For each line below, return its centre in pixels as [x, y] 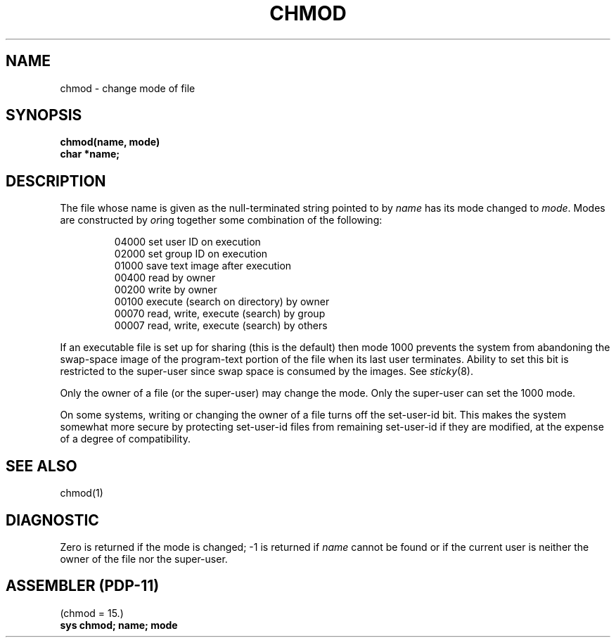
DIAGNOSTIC [52, 520]
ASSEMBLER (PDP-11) [83, 586]
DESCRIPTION [56, 181]
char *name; [90, 154]
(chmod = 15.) [92, 613]
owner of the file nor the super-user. [144, 559]
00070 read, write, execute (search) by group [220, 314]
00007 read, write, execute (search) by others [221, 326]
